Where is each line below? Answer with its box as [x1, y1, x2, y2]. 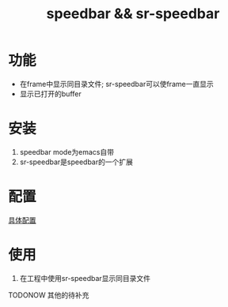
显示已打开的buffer [19, 88, 82, 99]
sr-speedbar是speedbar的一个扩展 [19, 157, 133, 167]
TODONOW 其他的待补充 [8, 290, 89, 300]
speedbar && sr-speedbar [46, 5, 220, 23]
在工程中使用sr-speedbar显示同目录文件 [19, 273, 151, 283]
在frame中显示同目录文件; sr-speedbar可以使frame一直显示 [19, 79, 214, 88]
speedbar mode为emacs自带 [19, 147, 115, 156]
